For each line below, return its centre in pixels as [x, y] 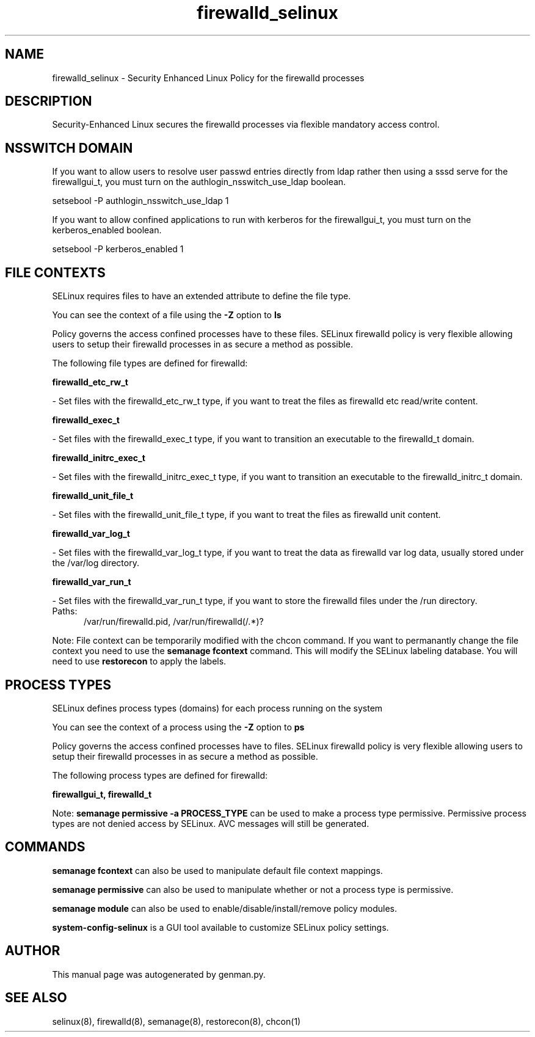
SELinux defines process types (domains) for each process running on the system [217, 708]
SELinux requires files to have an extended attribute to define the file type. [202, 296]
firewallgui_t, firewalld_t [102, 794]
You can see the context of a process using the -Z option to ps [178, 727]
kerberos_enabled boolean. [107, 230]
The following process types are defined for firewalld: [160, 775]
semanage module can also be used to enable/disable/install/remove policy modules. [225, 908]
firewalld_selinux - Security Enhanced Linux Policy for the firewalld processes [208, 78]
